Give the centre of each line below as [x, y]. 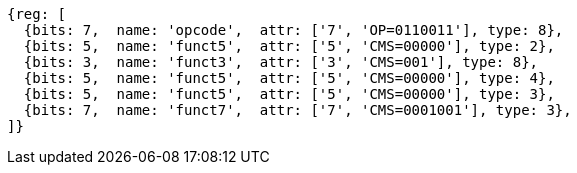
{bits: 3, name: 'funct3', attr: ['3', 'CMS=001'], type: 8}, [281, 62]
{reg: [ [37, 14]
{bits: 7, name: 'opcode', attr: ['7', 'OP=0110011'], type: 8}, [293, 30]
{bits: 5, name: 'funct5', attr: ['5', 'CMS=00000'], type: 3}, [289, 94]
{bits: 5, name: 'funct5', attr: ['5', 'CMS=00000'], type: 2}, [289, 46]
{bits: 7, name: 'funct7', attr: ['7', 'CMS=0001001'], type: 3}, [297, 110]
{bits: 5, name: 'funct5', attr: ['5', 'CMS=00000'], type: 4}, [289, 78]
